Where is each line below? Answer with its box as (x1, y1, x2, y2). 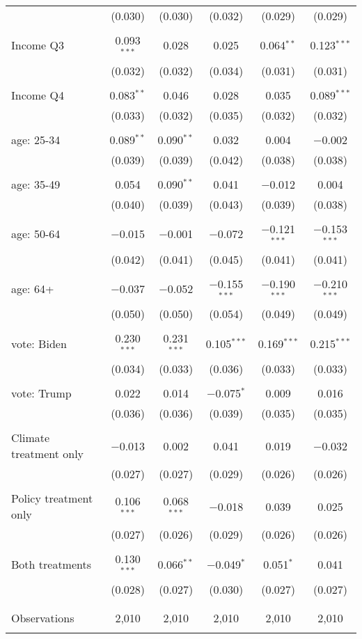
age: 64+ (11, 280, 54, 297)
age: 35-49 (11, 175, 61, 192)
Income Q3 (11, 37, 64, 54)
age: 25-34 (11, 131, 61, 148)
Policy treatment (11, 490, 93, 507)
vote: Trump (11, 385, 72, 402)
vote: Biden (11, 335, 67, 352)
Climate (11, 429, 50, 446)
